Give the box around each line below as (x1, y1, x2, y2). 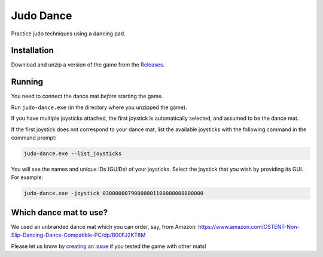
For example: (11, 174, 44, 181)
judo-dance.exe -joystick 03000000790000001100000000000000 (23, 190, 204, 197)
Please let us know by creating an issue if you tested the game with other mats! (11, 243, 206, 250)
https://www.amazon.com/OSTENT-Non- (198, 223, 300, 230)
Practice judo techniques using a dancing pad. (11, 30, 126, 37)
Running (11, 77, 44, 87)
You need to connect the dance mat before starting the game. (11, 93, 163, 100)
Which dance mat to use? (11, 207, 108, 217)
